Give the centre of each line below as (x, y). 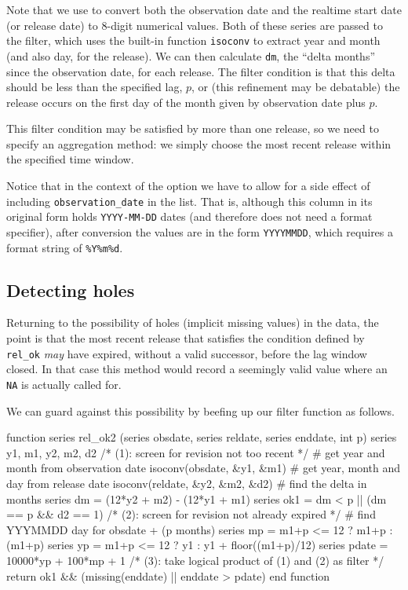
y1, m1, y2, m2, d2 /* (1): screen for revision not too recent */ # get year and (196, 452)
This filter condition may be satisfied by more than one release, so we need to (193, 128)
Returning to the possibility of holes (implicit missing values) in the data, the (193, 322)
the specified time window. (70, 159)
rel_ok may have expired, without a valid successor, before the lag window (187, 353)
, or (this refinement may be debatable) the (296, 87)
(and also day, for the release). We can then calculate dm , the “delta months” (191, 55)
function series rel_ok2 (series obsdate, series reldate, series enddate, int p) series (202, 437)
